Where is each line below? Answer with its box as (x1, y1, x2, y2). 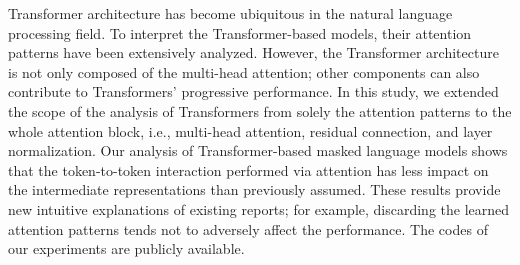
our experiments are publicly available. (8, 238, 245, 259)
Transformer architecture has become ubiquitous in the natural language (8, 3, 453, 23)
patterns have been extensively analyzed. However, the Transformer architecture (8, 42, 499, 63)
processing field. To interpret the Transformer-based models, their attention (8, 22, 472, 43)
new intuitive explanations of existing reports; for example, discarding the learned (8, 198, 510, 219)
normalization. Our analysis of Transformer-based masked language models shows (8, 140, 508, 161)
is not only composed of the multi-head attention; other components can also (8, 61, 480, 82)
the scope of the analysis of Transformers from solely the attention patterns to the (8, 100, 512, 121)
